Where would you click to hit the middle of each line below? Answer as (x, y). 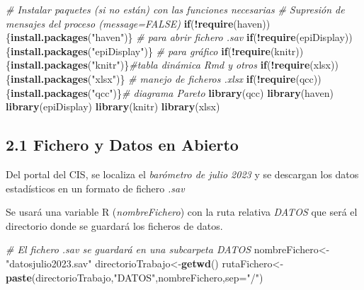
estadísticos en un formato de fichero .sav (95, 188)
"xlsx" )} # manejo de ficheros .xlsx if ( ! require (194, 78)
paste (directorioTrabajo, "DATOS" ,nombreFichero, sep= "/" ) (135, 277)
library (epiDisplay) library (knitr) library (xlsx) (113, 106)
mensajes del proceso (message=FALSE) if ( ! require (120, 23)
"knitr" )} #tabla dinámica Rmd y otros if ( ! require (201, 65)
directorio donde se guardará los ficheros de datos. (114, 225)
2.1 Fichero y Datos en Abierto (122, 145)
